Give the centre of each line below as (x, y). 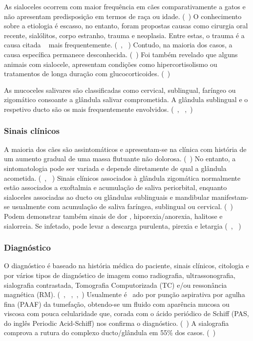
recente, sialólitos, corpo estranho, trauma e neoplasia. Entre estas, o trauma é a (124, 35)
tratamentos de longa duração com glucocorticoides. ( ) (87, 74)
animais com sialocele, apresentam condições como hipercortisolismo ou (111, 64)
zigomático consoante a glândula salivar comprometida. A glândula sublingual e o (126, 99)
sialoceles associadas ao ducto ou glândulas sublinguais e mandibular (107, 197)
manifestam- (230, 197)
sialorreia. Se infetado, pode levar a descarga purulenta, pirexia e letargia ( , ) (123, 225)
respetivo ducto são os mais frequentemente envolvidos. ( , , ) (98, 109)
